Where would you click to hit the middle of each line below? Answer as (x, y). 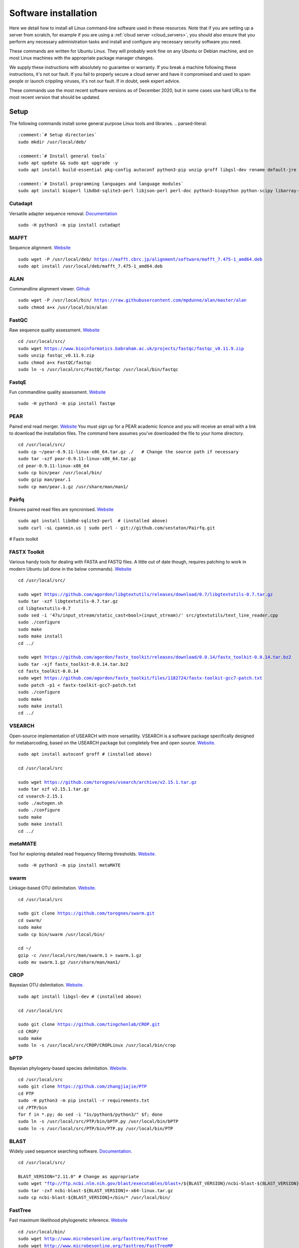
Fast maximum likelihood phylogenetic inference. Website (69, 1220)
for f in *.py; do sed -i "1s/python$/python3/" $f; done (90, 1114)
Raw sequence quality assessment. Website (54, 330)
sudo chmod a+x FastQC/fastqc (55, 362)
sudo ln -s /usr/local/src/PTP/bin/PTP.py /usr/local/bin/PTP (96, 1128)
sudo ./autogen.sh (41, 803)
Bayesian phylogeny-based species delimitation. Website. (69, 1068)
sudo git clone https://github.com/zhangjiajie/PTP (82, 1087)
